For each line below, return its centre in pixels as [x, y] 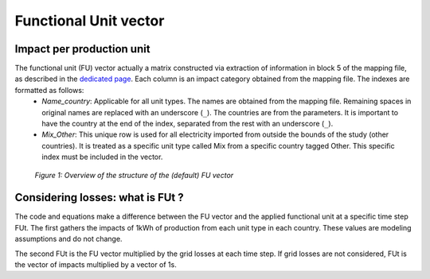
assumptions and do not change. [68, 239]
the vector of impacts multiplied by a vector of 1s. [96, 265]
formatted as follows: [49, 90]
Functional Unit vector [90, 21]
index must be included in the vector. [102, 157]
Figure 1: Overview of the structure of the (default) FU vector [134, 175]
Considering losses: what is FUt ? [100, 198]
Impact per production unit [82, 49]
